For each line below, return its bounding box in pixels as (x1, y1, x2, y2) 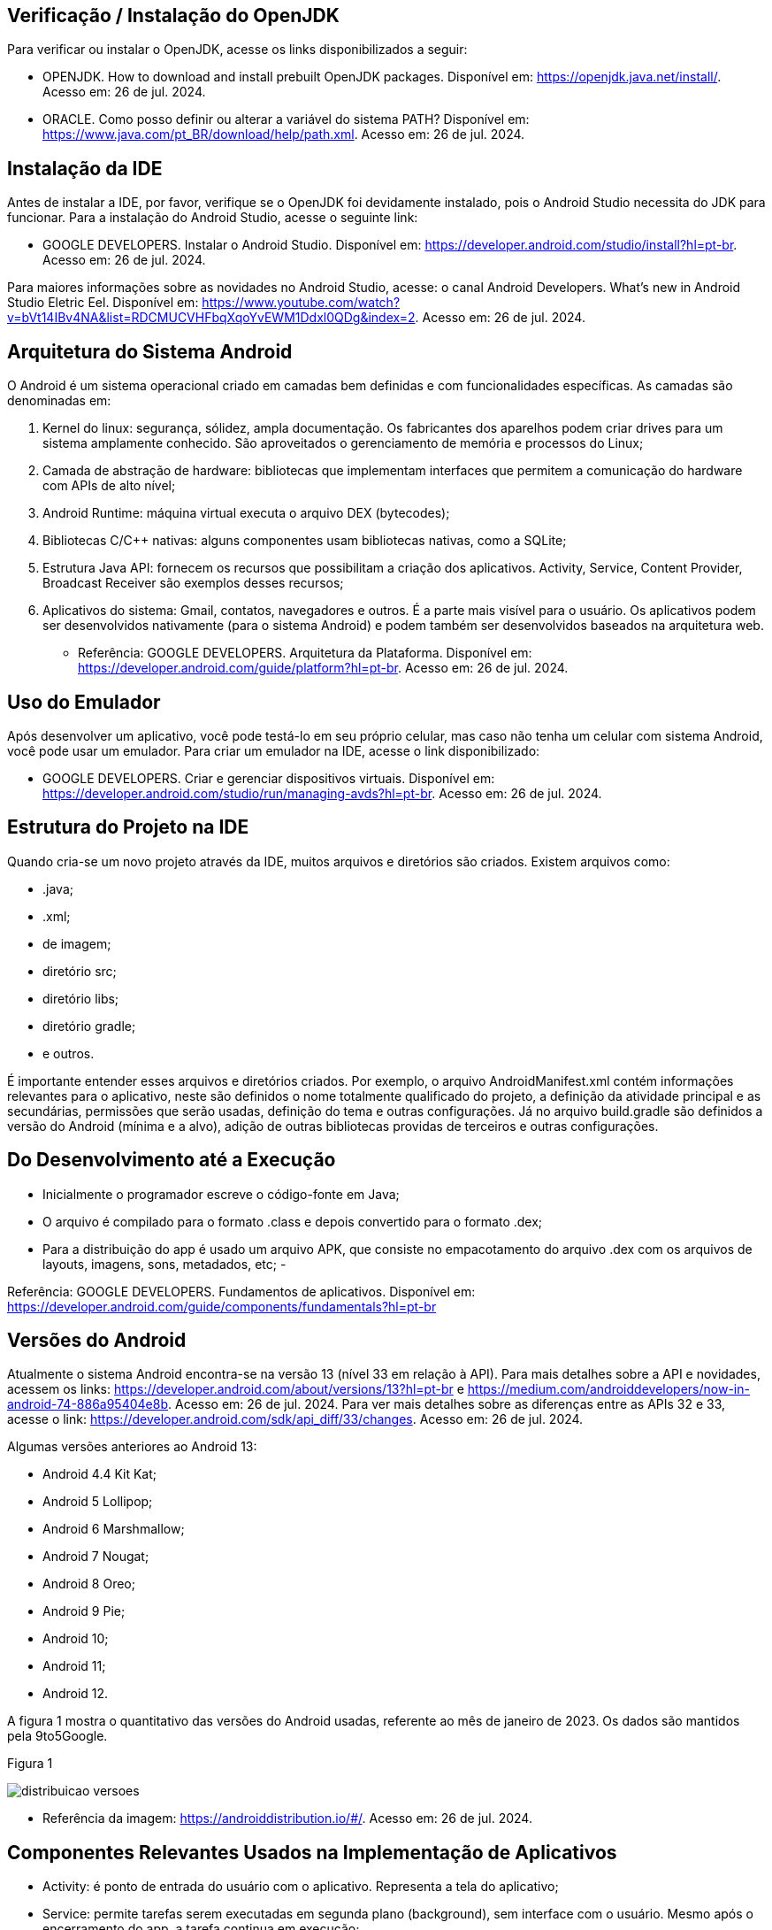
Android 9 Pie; (42, 1603, 126, 1619)
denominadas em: (7, 393, 111, 409)
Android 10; (42, 1631, 109, 1647)
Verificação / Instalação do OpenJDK (7, 4, 340, 27)
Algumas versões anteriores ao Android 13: (7, 1439, 257, 1455)
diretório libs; (42, 990, 119, 1006)
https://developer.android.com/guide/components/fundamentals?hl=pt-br (7, 1298, 437, 1314)
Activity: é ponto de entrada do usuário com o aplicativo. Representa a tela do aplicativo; (42, 1879, 559, 1895)
